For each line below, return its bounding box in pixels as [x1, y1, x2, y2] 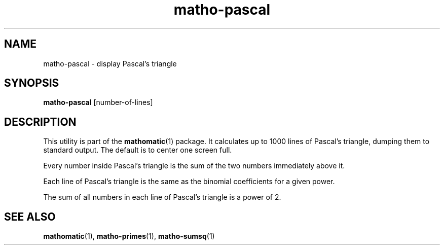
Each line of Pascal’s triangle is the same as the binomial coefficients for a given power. [43, 177, 335, 186]
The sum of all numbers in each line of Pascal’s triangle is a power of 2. [43, 193, 281, 202]
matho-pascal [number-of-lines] [43, 98, 153, 107]
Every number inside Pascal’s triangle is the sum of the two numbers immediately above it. [43, 161, 345, 170]
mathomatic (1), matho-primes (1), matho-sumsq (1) [43, 232, 215, 241]
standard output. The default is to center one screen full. [43, 146, 232, 155]
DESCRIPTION [4, 115, 77, 128]
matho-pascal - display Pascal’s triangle [43, 59, 177, 68]
